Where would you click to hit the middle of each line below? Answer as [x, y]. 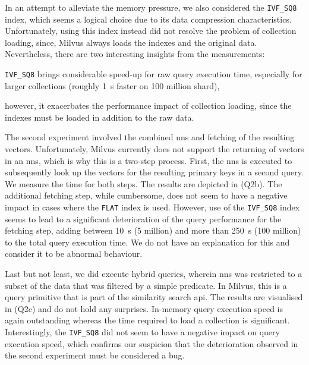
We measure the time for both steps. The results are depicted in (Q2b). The [144, 183]
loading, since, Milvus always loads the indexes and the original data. [131, 42]
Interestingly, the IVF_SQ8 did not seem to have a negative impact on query [142, 332]
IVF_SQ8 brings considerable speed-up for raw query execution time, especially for [154, 74]
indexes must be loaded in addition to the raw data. [100, 117]
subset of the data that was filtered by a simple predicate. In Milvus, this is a [146, 285]
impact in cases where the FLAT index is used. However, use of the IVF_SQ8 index [152, 207]
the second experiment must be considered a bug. [95, 355]
